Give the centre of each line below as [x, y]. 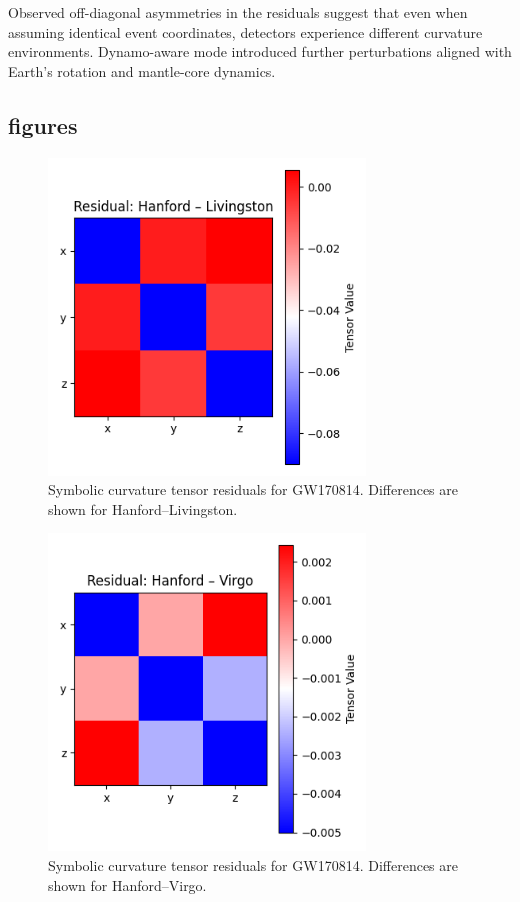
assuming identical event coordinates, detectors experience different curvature [245, 31]
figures [43, 124]
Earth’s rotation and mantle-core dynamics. [142, 70]
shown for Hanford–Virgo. [127, 884]
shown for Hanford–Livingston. [143, 508]
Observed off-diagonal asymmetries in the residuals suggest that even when [238, 12]
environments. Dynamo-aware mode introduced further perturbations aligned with [260, 51]
